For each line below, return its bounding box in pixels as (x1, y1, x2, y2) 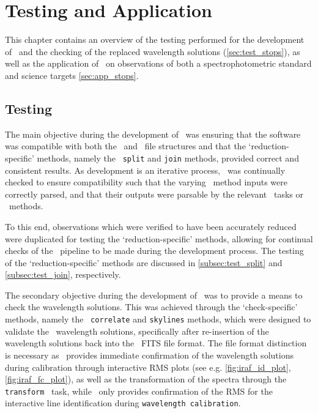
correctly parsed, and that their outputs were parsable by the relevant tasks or (5, 187, 303, 200)
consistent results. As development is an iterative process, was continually (5, 163, 286, 176)
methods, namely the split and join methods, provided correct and (37, 151, 299, 164)
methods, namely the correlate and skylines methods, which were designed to (5, 313, 311, 326)
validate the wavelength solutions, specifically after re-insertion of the (5, 324, 269, 337)
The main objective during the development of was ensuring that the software (5, 127, 301, 140)
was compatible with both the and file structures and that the (5, 140, 246, 152)
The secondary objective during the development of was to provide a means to (5, 288, 303, 301)
